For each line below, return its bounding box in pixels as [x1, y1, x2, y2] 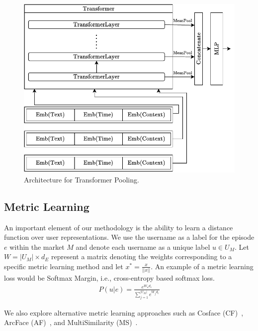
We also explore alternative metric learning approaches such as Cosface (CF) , [4, 307, 244, 318]
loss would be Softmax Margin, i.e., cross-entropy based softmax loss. [4, 273, 215, 283]
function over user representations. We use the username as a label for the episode [4, 232, 255, 242]
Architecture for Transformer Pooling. [24, 174, 139, 184]
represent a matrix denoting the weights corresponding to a [51, 251, 232, 262]
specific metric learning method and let [4, 261, 123, 271]
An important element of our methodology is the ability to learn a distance [4, 222, 233, 232]
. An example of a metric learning [151, 261, 254, 271]
